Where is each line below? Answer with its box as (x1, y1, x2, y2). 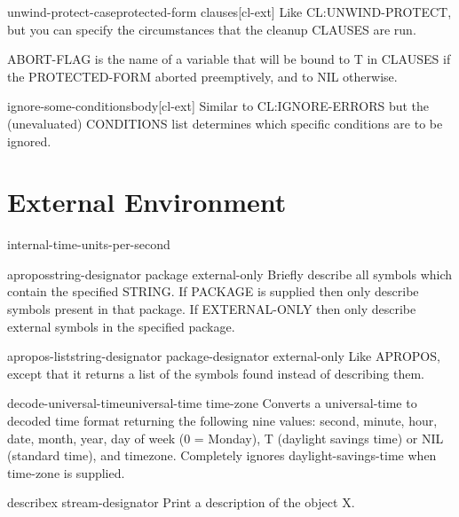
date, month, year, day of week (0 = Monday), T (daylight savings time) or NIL (7, 428, 444, 447)
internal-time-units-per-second (7, 235, 170, 254)
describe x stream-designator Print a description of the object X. (7, 493, 355, 512)
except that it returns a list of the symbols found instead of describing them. (7, 364, 424, 382)
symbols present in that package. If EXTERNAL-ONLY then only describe (7, 300, 416, 318)
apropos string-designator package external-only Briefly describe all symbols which (7, 264, 453, 283)
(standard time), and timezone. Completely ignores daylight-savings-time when (7, 446, 437, 465)
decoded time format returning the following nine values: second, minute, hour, (7, 411, 438, 430)
